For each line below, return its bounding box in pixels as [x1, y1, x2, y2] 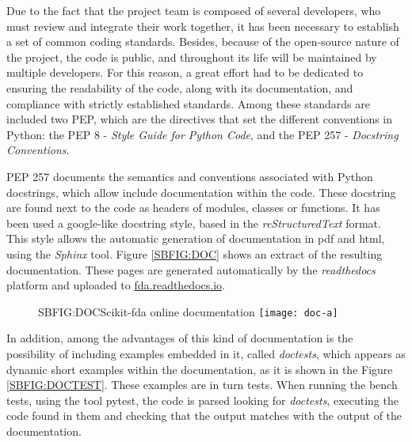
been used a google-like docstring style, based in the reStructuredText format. [6, 214, 381, 231]
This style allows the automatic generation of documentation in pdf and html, [6, 230, 385, 247]
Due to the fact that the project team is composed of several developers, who [6, 2, 381, 18]
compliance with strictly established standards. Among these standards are [6, 95, 370, 111]
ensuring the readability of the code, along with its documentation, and [6, 79, 353, 96]
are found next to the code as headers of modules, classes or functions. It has [6, 199, 380, 216]
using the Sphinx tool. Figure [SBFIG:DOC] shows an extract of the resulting [6, 245, 383, 262]
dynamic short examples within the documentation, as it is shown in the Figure [6, 361, 393, 377]
